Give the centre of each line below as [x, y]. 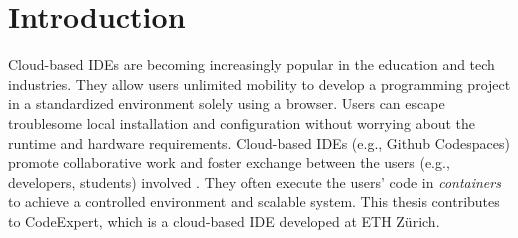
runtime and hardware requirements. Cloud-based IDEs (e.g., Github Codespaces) [259, 142]
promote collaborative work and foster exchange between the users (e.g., [229, 162]
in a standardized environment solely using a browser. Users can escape [226, 103]
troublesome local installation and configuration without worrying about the [242, 122]
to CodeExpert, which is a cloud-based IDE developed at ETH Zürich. [224, 220]
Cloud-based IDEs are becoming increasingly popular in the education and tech [251, 64]
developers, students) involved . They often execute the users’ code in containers [254, 181]
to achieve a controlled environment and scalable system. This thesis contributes [254, 201]
